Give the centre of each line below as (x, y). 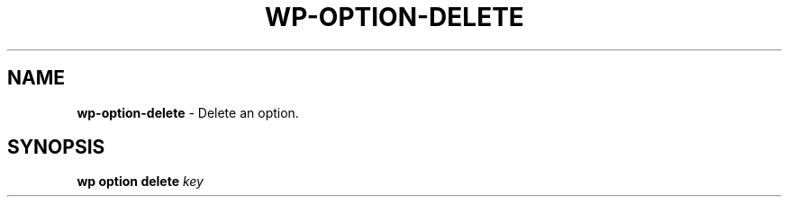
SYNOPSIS (56, 147)
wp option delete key (140, 182)
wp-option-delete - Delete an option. (188, 112)
